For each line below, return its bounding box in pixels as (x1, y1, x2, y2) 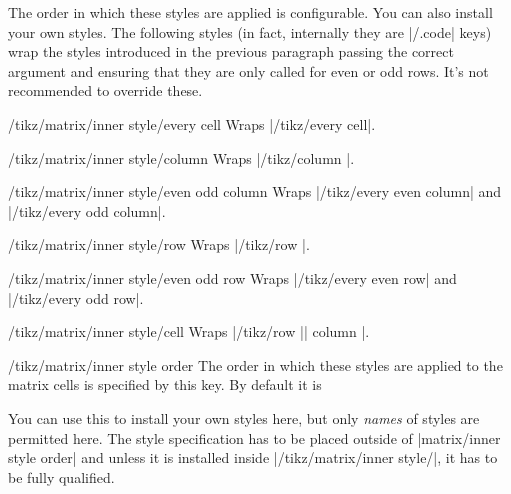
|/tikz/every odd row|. (8, 287, 144, 308)
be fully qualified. (8, 466, 115, 487)
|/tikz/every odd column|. (8, 200, 166, 221)
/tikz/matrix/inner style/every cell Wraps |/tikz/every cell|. (8, 113, 376, 134)
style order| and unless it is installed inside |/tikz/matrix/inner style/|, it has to (8, 447, 498, 468)
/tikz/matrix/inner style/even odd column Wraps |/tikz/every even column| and (8, 181, 502, 202)
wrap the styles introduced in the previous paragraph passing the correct (8, 41, 454, 62)
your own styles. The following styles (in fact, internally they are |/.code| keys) (8, 21, 492, 42)
